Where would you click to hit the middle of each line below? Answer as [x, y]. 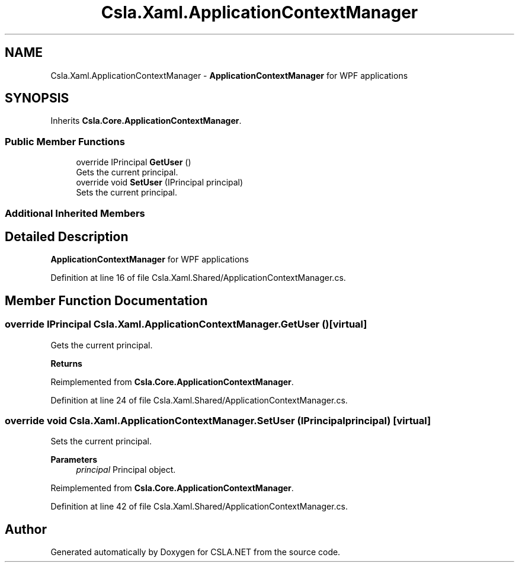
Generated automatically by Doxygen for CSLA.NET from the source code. [196, 552]
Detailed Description [67, 236]
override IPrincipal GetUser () [134, 162]
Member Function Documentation [106, 300]
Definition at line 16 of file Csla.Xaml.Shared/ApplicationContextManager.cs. [198, 278]
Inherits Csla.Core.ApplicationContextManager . [146, 121]
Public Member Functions [65, 141]
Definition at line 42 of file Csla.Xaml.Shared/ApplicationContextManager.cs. [199, 507]
